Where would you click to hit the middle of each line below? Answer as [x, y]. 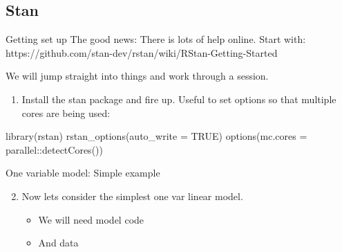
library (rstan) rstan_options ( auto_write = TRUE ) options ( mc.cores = [156, 136]
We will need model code [91, 219]
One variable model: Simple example [83, 173]
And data [58, 243]
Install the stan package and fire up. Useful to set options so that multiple [179, 99]
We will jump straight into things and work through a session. [137, 76]
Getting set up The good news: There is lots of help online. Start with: [156, 39]
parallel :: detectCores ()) [54, 149]
